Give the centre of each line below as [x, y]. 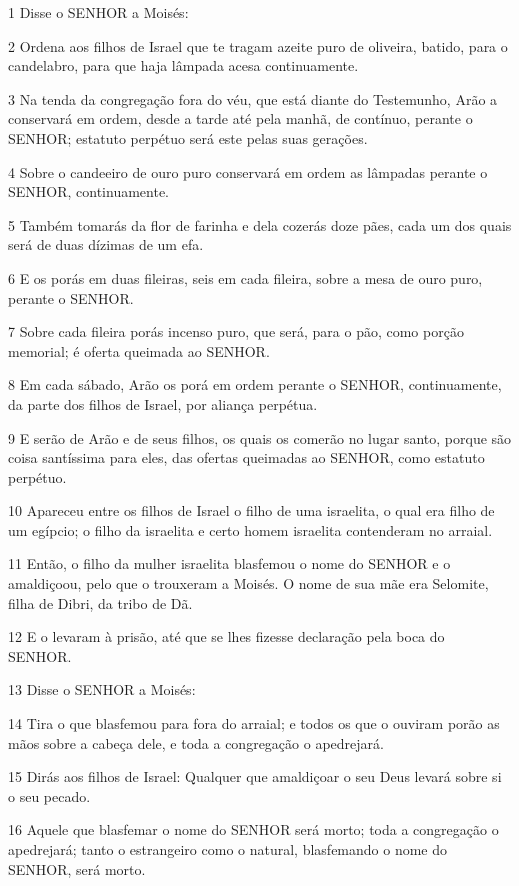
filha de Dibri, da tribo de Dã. [100, 602]
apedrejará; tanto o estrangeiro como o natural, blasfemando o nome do [228, 849]
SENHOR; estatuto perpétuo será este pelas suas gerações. [188, 137]
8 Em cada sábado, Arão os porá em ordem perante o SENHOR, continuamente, [255, 384]
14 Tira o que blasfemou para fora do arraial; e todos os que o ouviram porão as [254, 723]
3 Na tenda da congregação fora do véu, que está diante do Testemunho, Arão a [253, 98]
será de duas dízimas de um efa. [106, 244]
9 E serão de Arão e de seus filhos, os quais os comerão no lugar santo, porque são [260, 437]
